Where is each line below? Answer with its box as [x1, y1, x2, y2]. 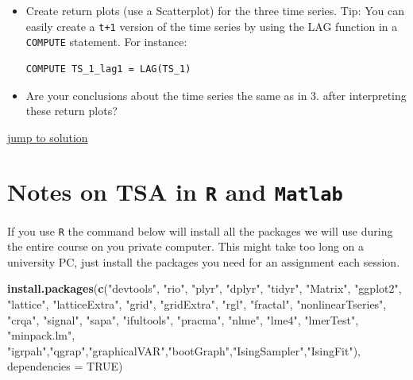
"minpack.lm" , [7, 327, 75, 344]
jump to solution [7, 129, 88, 145]
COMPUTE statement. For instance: [25, 33, 187, 50]
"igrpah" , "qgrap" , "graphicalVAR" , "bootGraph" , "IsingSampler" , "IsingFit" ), [7, 342, 361, 359]
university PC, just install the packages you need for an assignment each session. [7, 253, 400, 270]
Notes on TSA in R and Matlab [7, 175, 343, 208]
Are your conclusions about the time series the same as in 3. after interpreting [25, 86, 407, 103]
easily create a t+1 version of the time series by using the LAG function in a [25, 17, 398, 34]
